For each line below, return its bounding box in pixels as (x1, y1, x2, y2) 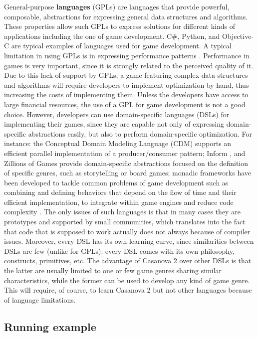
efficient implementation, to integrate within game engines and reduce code (4, 196, 234, 207)
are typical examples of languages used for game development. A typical (11, 40, 232, 51)
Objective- (222, 30, 254, 41)
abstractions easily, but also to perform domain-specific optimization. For (28, 128, 253, 139)
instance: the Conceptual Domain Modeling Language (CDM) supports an (4, 138, 232, 149)
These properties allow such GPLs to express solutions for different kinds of (4, 21, 235, 31)
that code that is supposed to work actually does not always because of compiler (4, 226, 251, 236)
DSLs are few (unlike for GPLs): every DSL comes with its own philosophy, (4, 245, 235, 256)
